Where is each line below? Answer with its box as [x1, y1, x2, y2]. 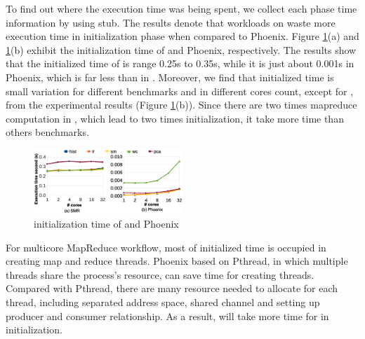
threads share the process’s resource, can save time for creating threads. [6, 267, 314, 282]
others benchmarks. [6, 125, 89, 139]
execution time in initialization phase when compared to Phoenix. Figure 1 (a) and [6, 29, 359, 43]
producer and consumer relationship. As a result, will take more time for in [6, 308, 329, 323]
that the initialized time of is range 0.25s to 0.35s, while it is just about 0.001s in [6, 56, 354, 71]
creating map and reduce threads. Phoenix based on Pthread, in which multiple [6, 254, 348, 268]
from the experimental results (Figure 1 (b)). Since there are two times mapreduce [6, 97, 357, 112]
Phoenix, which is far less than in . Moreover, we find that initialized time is [6, 69, 334, 84]
